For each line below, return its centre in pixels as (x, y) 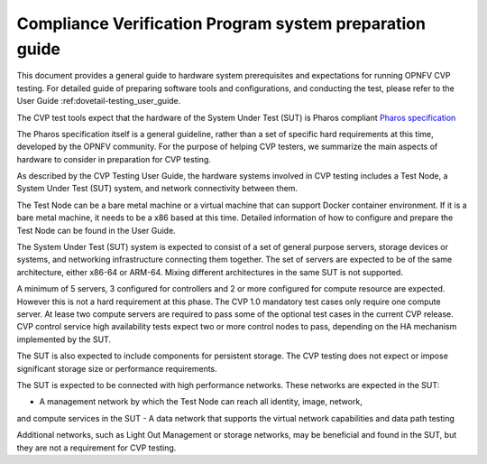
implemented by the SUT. (64, 339)
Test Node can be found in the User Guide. (96, 230)
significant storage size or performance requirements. (117, 368)
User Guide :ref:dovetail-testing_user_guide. (99, 101)
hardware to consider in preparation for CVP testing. (114, 159)
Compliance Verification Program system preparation (221, 23)
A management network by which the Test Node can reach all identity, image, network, (201, 402)
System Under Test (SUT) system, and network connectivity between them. (157, 189)
